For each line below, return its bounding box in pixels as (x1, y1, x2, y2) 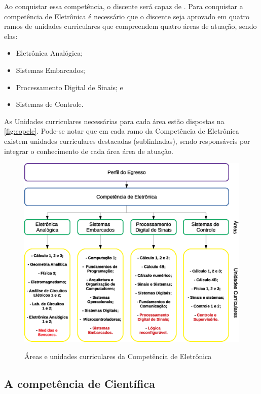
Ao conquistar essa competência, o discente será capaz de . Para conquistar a (4, 1, 243, 11)
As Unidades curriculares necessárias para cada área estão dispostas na (4, 115, 225, 126)
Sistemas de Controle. (16, 99, 84, 109)
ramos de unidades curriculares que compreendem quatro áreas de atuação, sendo (4, 21, 257, 31)
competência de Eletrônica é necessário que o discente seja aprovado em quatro (4, 11, 249, 21)
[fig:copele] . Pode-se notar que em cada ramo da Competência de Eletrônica (4, 126, 239, 136)
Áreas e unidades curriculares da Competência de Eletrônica (24, 350, 212, 361)
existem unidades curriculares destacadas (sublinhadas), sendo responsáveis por (4, 135, 250, 146)
